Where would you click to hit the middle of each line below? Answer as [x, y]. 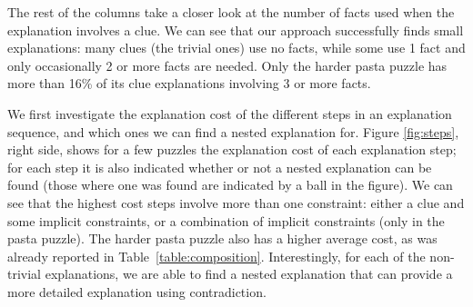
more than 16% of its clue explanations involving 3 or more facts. [189, 83]
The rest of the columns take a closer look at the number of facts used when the [231, 12]
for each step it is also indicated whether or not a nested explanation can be [220, 167]
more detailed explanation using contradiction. [137, 291]
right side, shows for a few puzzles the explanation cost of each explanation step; [232, 149]
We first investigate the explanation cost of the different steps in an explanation [230, 113]
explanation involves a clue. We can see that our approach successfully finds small [236, 30]
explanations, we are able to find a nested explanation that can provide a [249, 274]
